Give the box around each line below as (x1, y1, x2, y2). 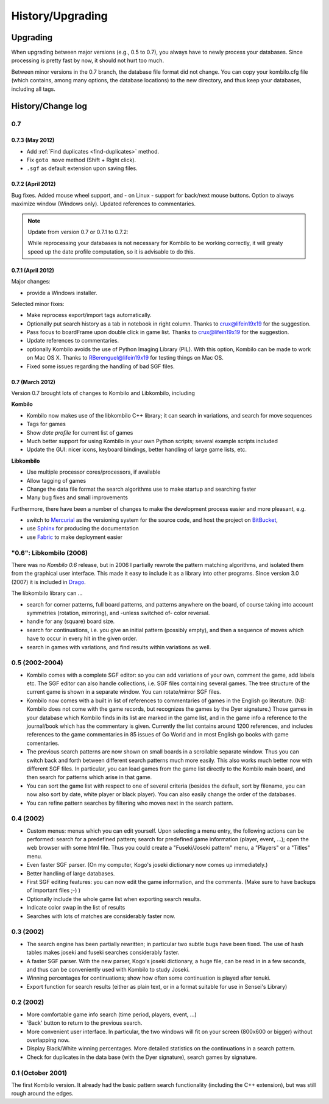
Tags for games (26, 421, 66, 428)
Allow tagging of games (26, 477, 87, 484)
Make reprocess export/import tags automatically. (26, 312, 152, 319)
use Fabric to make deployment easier (26, 533, 123, 541)
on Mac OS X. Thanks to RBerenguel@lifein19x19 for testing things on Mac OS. (26, 354, 224, 361)
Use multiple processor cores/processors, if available (26, 468, 161, 475)
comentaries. (26, 739, 60, 747)
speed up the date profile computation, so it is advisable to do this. (27, 248, 195, 255)
